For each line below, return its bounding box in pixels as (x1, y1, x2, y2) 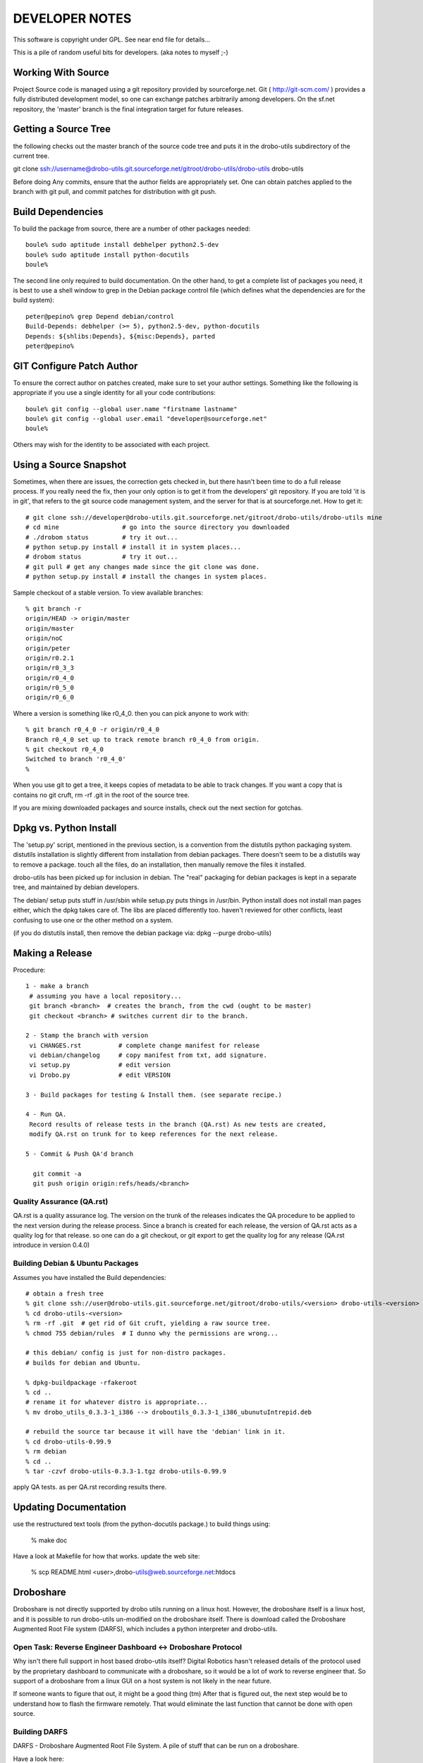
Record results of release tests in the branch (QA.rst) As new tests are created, (29, 1120, 327, 1128)
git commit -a (32, 1169, 82, 1178)
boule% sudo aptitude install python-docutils (25, 250, 190, 259)
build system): (13, 296, 54, 305)
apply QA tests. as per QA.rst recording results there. (13, 1483, 167, 1491)
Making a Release (13, 947, 93, 959)
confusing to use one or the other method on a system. (13, 915, 173, 924)
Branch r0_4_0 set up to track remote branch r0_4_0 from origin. (25, 736, 260, 743)
